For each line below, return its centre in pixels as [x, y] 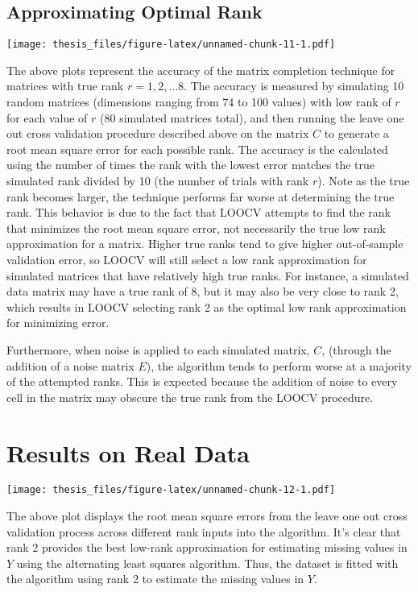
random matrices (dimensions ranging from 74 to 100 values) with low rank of [199, 102]
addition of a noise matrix [70, 365]
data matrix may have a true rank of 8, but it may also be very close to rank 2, [203, 291]
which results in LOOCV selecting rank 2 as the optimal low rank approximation [207, 306]
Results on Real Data [128, 452]
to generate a [356, 133]
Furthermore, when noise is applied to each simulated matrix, [158, 349]
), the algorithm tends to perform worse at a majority [279, 365]
